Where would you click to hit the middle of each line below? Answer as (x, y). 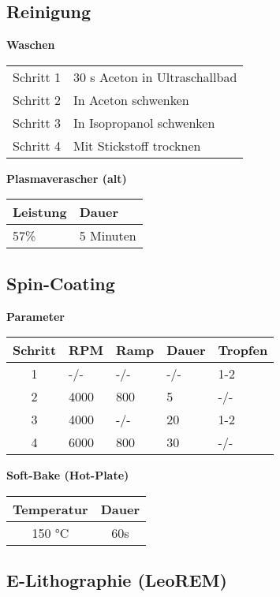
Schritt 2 (37, 99)
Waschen (31, 45)
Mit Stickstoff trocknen (137, 145)
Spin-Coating (61, 283)
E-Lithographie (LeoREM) (117, 580)
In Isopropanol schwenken (144, 122)
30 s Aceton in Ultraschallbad (155, 76)
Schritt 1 (37, 76)
